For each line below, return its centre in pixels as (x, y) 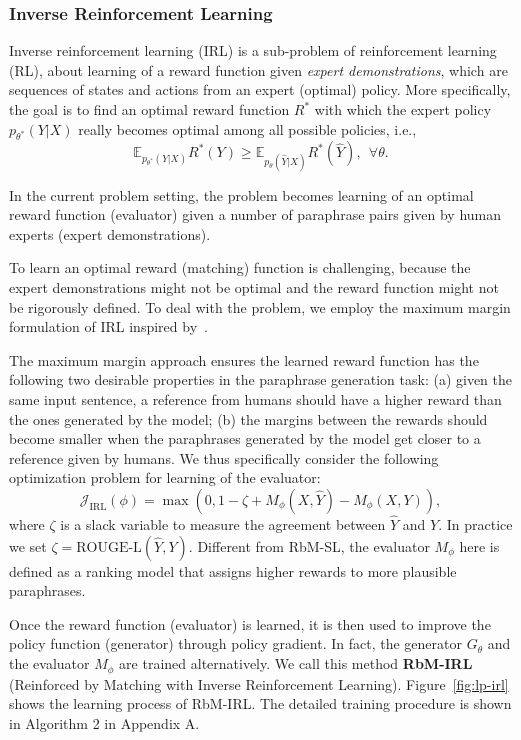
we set (28, 545)
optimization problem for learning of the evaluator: (165, 477)
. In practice (475, 524)
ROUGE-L (109, 547)
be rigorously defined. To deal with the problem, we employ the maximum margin (260, 306)
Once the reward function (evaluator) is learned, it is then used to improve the (250, 623)
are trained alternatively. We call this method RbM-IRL (296, 663)
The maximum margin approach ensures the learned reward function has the (244, 359)
